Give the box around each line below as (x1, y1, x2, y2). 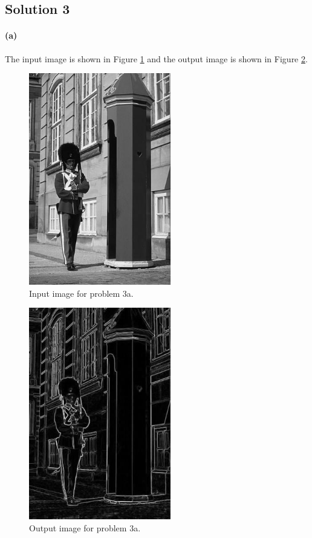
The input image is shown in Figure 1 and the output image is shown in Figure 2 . (5, 52, 308, 65)
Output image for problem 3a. (29, 521, 141, 534)
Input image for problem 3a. (29, 287, 134, 299)
